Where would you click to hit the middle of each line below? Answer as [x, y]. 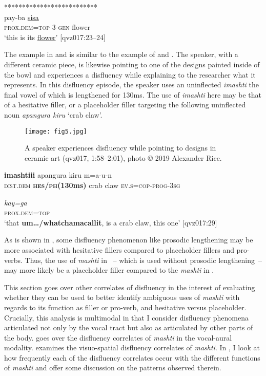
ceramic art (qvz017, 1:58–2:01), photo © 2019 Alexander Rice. [123, 157]
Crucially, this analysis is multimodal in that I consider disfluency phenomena [126, 317]
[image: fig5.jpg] [56, 131]
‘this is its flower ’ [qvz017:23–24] [55, 37]
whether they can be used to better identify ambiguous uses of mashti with [122, 297]
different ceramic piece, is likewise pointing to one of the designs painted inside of [132, 64]
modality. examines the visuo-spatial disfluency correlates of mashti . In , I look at [132, 347]
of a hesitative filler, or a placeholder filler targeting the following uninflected [125, 105]
